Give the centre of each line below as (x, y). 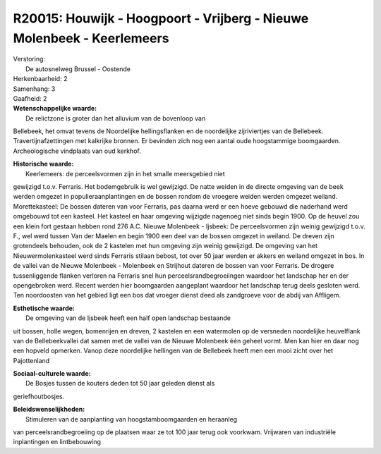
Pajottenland (31, 360)
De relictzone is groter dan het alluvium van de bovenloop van (116, 118)
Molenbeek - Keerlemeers (91, 38)
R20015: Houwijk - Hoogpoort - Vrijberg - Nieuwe (161, 18)
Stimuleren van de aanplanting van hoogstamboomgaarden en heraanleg (132, 419)
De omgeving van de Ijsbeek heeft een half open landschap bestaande (128, 318)
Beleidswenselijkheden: (49, 410)
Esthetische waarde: (44, 308)
